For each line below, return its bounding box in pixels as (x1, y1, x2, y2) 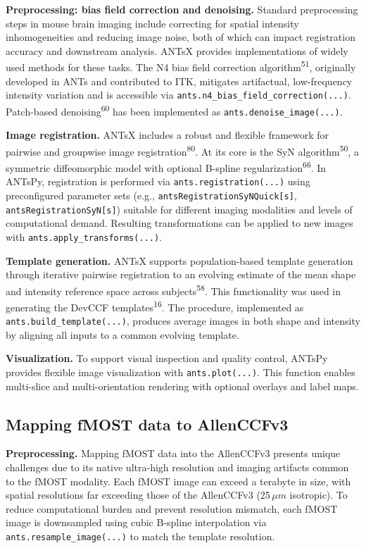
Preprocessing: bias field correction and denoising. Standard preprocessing (6, 2, 358, 16)
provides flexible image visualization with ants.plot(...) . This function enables (6, 365, 355, 380)
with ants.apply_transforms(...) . (6, 229, 162, 244)
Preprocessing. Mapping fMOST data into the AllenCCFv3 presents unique (6, 446, 341, 461)
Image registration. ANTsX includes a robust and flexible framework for (6, 127, 329, 142)
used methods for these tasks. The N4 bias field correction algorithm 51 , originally (6, 58, 356, 75)
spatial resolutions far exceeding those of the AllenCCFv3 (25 (6, 487, 270, 502)
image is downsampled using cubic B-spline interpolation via (6, 515, 267, 530)
